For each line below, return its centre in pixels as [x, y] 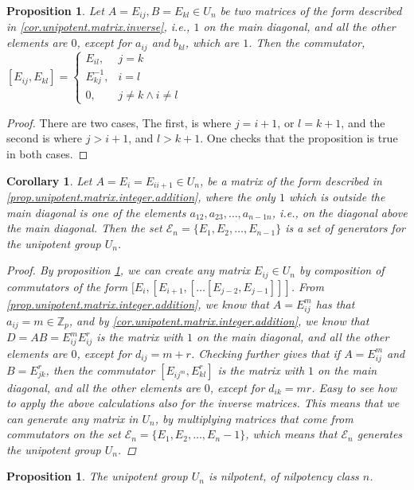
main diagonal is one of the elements [96, 212]
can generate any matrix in [72, 418]
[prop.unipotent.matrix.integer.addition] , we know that [138, 303]
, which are [212, 43]
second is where [45, 138]
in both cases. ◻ [47, 153]
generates [380, 434]
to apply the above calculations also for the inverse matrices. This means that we [203, 403]
